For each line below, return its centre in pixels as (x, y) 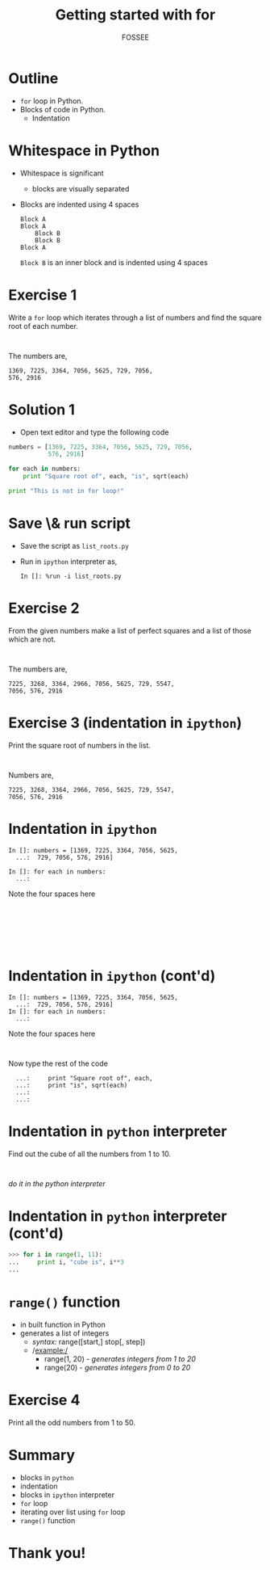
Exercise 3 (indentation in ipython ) (125, 723)
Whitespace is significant (62, 173)
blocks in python (47, 1477)
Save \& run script (70, 524)
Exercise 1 (43, 295)
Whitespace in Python (84, 150)
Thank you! (47, 1553)
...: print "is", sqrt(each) (72, 1085)
